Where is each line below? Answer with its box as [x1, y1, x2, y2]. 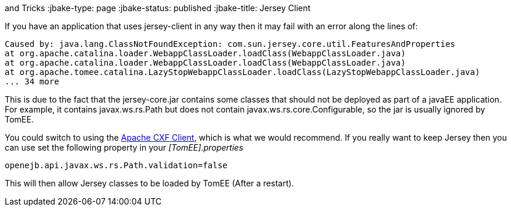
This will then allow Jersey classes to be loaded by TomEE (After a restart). [5, 178, 294, 188]
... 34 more [5, 77, 59, 86]
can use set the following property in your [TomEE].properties [5, 142, 244, 152]
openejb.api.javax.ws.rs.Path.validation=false [5, 161, 228, 170]
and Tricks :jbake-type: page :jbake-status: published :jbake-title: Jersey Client [5, 3, 311, 13]
